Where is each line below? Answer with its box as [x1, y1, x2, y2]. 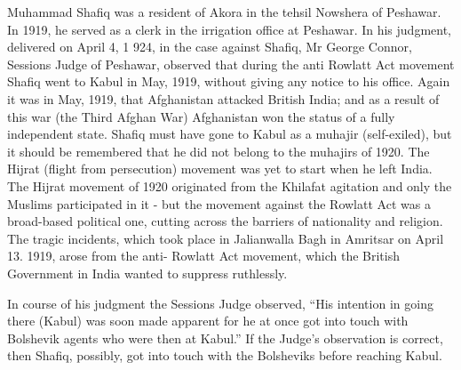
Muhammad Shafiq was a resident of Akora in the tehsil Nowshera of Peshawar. [7, 3, 441, 20]
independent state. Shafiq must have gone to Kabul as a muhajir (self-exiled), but [7, 125, 452, 143]
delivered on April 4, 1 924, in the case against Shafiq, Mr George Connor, [7, 37, 412, 56]
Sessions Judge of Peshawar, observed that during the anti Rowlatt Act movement [7, 54, 455, 73]
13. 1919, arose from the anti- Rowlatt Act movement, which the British [7, 246, 400, 265]
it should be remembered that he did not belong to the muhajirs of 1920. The [7, 141, 430, 160]
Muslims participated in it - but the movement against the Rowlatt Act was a [7, 194, 431, 213]
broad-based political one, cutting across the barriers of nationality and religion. [7, 212, 443, 230]
